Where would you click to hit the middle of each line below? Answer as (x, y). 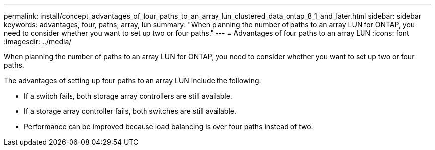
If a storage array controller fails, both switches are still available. (130, 111)
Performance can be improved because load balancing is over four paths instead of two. (169, 126)
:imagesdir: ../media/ (38, 41)
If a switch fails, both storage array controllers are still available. (128, 96)
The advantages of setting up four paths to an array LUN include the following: (133, 80)
